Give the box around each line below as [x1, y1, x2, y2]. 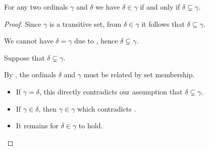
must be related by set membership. [83, 69, 195, 80]
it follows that [141, 18, 185, 29]
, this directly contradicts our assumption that [39, 86, 183, 96]
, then [38, 103, 57, 114]
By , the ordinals [4, 69, 56, 80]
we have [95, 2, 120, 12]
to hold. [78, 120, 103, 131]
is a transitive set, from [49, 18, 122, 29]
